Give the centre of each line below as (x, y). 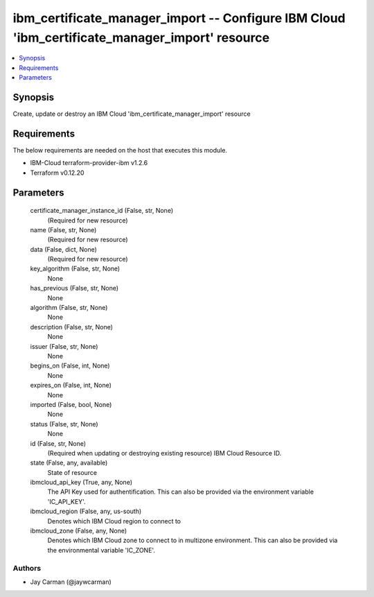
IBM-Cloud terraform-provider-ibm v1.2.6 (89, 163)
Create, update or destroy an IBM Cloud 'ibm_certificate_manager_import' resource (132, 114)
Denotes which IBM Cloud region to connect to (114, 521)
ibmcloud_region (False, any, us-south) (86, 511)
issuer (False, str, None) (64, 346)
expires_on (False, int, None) (71, 386)
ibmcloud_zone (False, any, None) (79, 531)
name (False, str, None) (63, 230)
